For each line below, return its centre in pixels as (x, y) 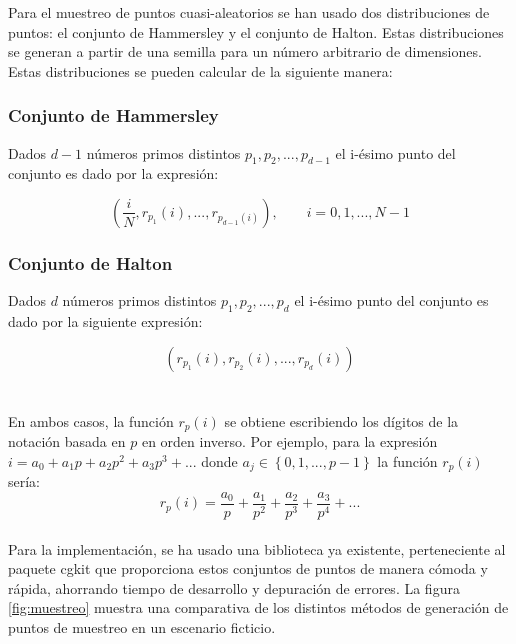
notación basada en (67, 441)
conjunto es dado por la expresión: (113, 173)
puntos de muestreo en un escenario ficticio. (142, 626)
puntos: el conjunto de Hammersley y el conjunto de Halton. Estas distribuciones (256, 31)
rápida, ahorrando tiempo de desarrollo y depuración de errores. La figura (234, 587)
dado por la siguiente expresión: (105, 321)
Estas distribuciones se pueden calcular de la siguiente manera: (200, 70)
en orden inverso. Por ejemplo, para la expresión (289, 441)
